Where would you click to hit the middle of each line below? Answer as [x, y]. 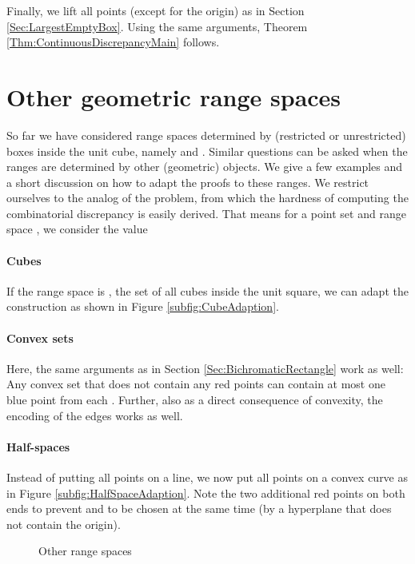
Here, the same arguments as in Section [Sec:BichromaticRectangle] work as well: [205, 368]
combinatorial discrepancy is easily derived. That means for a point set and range [206, 213]
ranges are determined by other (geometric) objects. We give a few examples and [205, 167]
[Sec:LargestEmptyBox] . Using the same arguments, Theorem [157, 26]
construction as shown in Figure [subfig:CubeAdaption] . [143, 306]
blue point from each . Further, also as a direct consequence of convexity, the [195, 400]
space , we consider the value [77, 229]
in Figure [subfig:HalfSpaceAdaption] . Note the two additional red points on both [206, 493]
